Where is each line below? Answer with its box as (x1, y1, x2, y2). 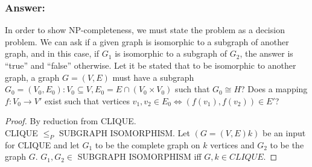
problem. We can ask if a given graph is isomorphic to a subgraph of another (5, 35, 289, 48)
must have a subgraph (112, 71, 194, 83)
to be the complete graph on (95, 138, 200, 151)
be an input (263, 126, 306, 139)
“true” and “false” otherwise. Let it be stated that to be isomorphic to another (5, 59, 296, 71)
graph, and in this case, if (5, 47, 100, 60)
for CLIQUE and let (5, 138, 80, 151)
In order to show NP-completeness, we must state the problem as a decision (5, 24, 285, 36)
